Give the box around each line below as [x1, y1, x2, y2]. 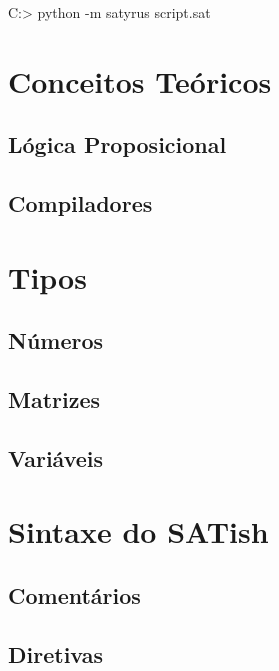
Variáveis [8, 442, 104, 473]
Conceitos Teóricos [8, 60, 272, 101]
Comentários [8, 580, 141, 611]
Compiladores [8, 188, 153, 219]
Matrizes [8, 384, 101, 415]
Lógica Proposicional [8, 129, 227, 160]
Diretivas [8, 638, 104, 669]
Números [8, 325, 104, 356]
